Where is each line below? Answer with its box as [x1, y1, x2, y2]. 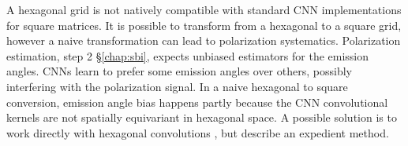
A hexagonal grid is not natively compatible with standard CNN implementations [6, 2, 402, 17]
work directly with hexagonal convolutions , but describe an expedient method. [6, 124, 389, 141]
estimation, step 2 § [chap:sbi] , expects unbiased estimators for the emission [6, 47, 369, 64]
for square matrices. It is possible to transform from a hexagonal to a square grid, [6, 16, 402, 33]
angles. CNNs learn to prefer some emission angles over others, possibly [6, 63, 352, 79]
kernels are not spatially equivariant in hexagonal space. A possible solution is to [6, 109, 397, 126]
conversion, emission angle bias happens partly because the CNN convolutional [6, 93, 388, 110]
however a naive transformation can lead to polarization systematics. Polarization [6, 32, 401, 49]
